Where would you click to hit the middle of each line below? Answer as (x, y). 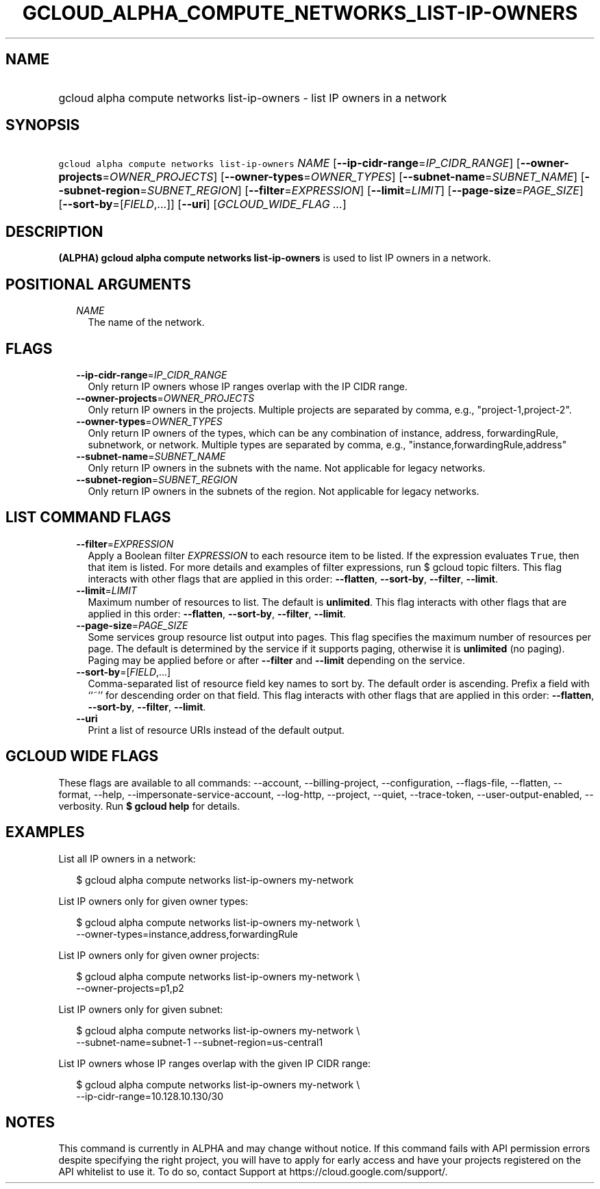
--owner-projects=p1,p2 (130, 988)
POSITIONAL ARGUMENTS (98, 284)
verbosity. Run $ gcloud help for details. (149, 806)
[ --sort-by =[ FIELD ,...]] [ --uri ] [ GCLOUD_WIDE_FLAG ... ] (202, 204)
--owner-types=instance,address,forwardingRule (187, 934)
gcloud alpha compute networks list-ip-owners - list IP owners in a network (253, 98)
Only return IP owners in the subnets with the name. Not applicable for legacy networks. (287, 468)
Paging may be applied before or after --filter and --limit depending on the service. (276, 660)
